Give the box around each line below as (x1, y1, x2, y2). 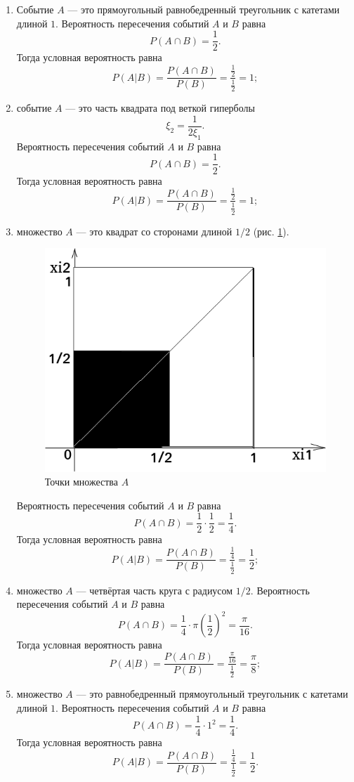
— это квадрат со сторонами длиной (76, 223, 232, 238)
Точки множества (44, 474, 118, 489)
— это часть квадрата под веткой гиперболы (65, 100, 255, 115)
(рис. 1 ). (253, 223, 289, 238)
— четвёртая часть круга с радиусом (76, 582, 233, 597)
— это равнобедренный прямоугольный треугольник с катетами (76, 686, 348, 701)
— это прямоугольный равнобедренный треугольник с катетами (67, 2, 340, 16)
